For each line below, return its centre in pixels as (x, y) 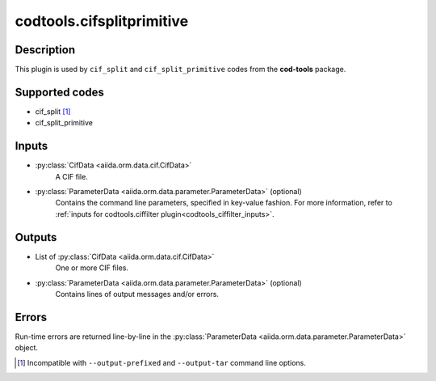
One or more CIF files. (92, 268)
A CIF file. (71, 176)
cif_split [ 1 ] (53, 111)
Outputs (36, 237)
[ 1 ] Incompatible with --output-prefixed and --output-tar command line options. (162, 362)
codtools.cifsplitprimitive (102, 21)
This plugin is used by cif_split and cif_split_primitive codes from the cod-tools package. (180, 70)
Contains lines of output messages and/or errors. (137, 294)
